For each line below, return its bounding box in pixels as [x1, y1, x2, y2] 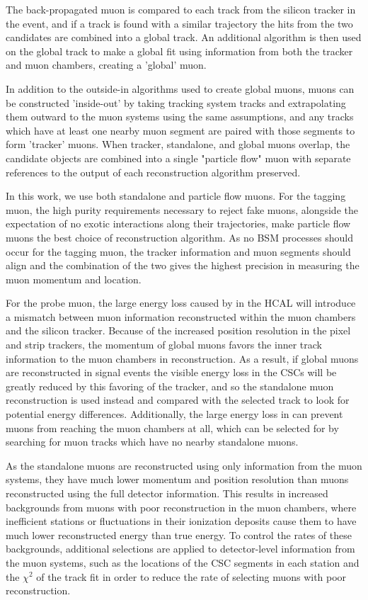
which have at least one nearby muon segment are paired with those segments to [6, 123, 355, 137]
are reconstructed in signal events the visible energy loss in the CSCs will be [6, 365, 337, 380]
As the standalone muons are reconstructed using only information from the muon [6, 458, 362, 472]
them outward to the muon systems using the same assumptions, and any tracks [6, 109, 354, 124]
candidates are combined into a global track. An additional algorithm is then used [6, 30, 362, 45]
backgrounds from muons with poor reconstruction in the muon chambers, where [6, 499, 357, 514]
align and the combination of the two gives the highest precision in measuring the [6, 258, 360, 273]
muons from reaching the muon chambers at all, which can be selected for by [6, 420, 339, 435]
